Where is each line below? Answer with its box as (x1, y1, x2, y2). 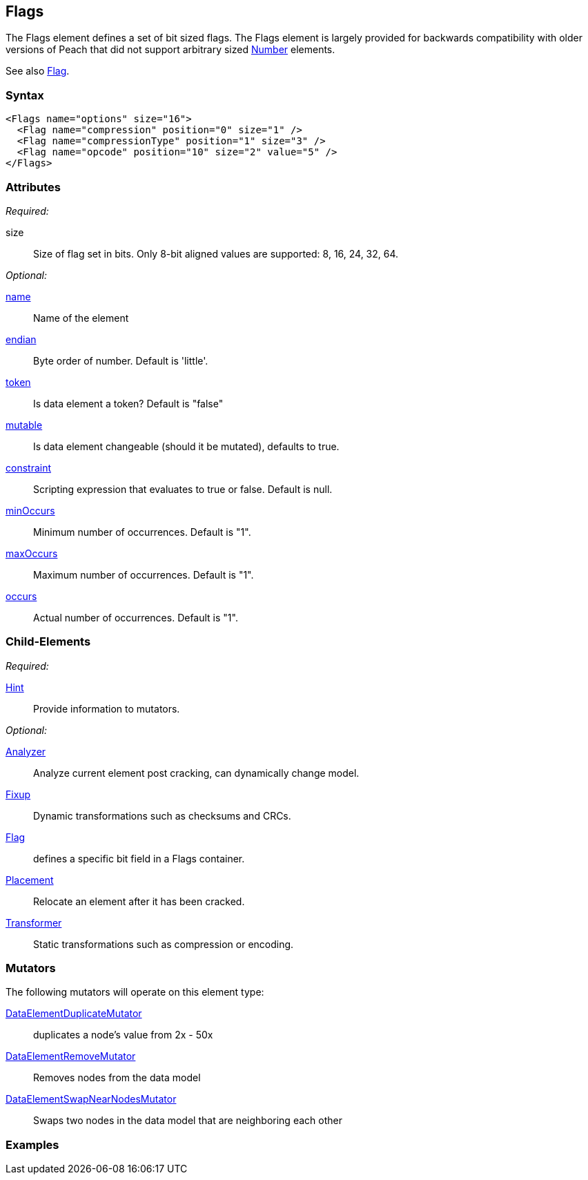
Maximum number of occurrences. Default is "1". (33, 568, 254, 581)
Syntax (6, 88, 44, 102)
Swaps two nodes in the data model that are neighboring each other (33, 1114, 342, 1127)
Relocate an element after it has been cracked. (33, 895, 245, 907)
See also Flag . (6, 65, 70, 77)
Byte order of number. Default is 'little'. (33, 354, 208, 367)
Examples (6, 1137, 59, 1152)
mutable (6, 418, 43, 431)
